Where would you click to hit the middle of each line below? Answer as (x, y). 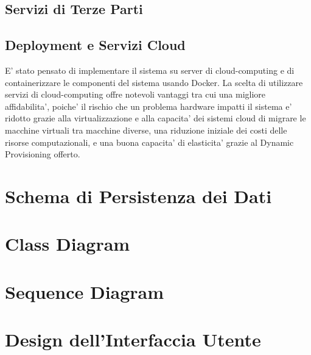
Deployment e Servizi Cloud (95, 45)
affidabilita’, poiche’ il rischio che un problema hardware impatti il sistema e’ (149, 106)
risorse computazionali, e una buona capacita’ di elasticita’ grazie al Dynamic (149, 142)
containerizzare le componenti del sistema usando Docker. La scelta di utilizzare (154, 82)
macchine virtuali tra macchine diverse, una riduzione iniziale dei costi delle (146, 130)
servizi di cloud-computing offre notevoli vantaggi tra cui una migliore (135, 94)
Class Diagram (68, 244)
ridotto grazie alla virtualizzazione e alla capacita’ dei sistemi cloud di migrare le (155, 118)
